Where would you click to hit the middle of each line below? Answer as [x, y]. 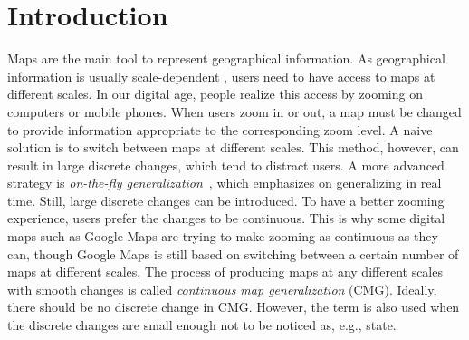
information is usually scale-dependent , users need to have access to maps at [221, 76]
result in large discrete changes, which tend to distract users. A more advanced [226, 165]
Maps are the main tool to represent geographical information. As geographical [226, 58]
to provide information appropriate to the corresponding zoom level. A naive [220, 129]
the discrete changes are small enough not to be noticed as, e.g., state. [202, 325]
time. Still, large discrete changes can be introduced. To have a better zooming [226, 200]
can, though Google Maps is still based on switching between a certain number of [233, 253]
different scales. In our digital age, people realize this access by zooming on [215, 94]
